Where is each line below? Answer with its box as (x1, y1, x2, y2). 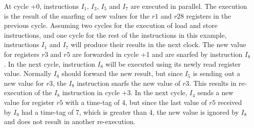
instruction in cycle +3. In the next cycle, (62, 87, 187, 98)
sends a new (197, 87, 233, 98)
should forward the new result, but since (62, 68, 183, 78)
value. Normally (4, 68, 51, 78)
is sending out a (193, 68, 240, 78)
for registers (4, 49, 40, 59)
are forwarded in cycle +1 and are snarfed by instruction (72, 49, 243, 59)
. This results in (189, 77, 237, 88)
